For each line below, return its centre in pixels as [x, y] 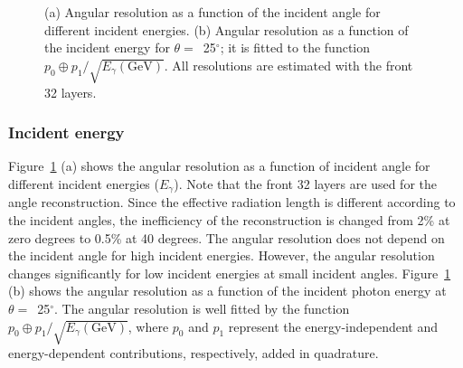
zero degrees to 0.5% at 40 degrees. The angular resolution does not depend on [227, 237]
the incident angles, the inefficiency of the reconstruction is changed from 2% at [229, 220]
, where [148, 326]
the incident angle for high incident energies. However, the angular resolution [222, 255]
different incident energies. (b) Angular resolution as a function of [227, 29]
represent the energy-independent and [333, 326]
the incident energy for [107, 47]
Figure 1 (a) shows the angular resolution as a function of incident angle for [219, 166]
